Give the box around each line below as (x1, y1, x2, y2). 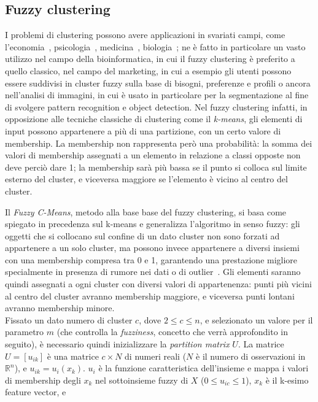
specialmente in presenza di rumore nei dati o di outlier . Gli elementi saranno (5, 265, 301, 278)
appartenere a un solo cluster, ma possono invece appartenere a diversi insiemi (5, 241, 300, 254)
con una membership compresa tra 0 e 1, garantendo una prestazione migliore (5, 253, 298, 266)
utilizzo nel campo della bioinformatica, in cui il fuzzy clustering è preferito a (5, 52, 295, 65)
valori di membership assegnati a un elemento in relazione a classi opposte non (5, 149, 301, 161)
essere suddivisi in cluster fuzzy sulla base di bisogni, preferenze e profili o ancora (5, 76, 311, 89)
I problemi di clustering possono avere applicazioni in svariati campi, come (5, 28, 285, 41)
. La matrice (238, 338, 284, 350)
